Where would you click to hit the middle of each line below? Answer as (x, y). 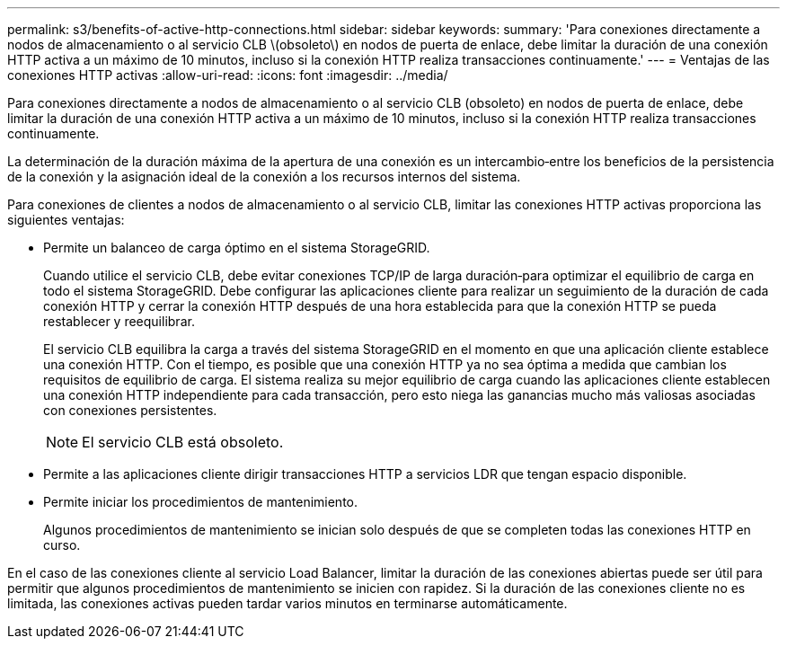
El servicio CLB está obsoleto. (183, 442)
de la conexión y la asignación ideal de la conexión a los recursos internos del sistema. (264, 177)
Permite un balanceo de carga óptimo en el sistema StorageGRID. (237, 248)
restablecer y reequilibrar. (119, 321)
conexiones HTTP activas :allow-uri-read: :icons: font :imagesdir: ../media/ (228, 75)
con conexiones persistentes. (130, 410)
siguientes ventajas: (66, 220)
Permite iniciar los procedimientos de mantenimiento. (201, 502)
